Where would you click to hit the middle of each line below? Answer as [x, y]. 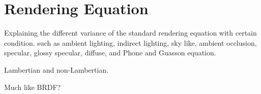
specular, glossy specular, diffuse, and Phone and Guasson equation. [110, 53]
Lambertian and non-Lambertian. [56, 69]
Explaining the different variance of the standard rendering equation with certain [130, 33]
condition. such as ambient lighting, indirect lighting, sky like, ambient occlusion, [130, 42]
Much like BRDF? [33, 87]
